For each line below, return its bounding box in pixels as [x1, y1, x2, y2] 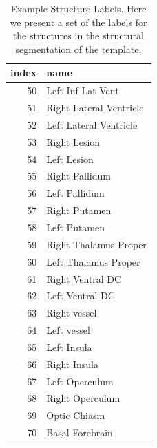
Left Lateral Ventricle [46, 117, 138, 131]
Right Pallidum [46, 169, 111, 183]
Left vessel [46, 323, 90, 337]
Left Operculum [46, 374, 114, 388]
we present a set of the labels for [10, 14, 147, 29]
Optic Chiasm [46, 408, 105, 423]
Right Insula [46, 356, 98, 371]
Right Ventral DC [46, 271, 122, 286]
